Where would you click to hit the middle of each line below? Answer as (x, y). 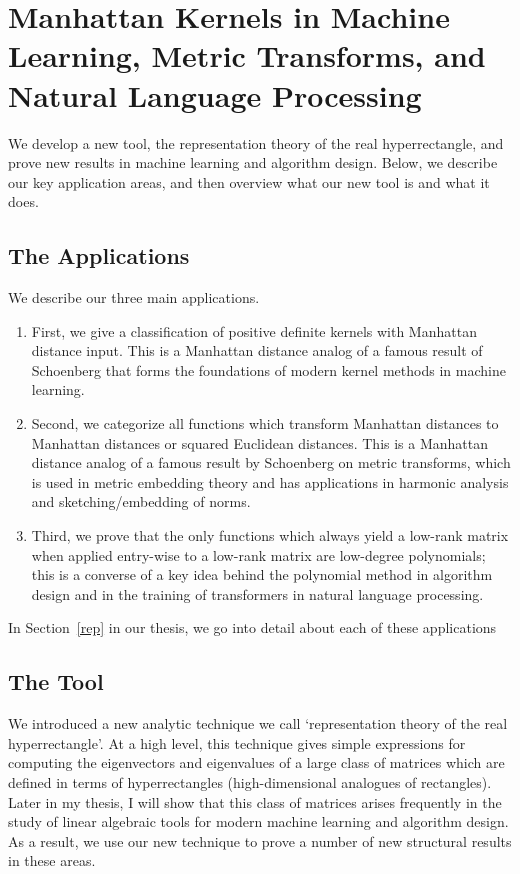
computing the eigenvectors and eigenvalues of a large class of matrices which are (256, 762)
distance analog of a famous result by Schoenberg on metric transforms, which (271, 462)
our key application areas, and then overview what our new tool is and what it (249, 181)
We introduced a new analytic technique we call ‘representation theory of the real (258, 723)
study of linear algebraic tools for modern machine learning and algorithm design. (258, 821)
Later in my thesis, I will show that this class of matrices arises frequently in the (255, 801)
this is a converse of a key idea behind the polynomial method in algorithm (262, 574)
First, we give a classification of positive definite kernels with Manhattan (254, 330)
